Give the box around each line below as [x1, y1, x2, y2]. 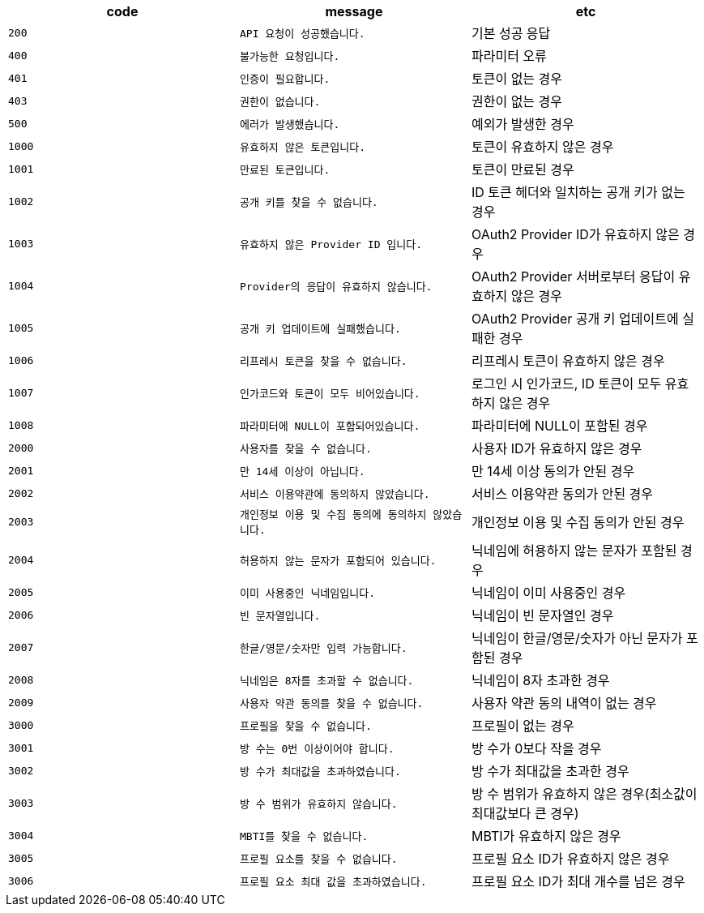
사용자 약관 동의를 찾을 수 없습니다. [239, 697, 424, 709]
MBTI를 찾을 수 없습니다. [239, 829, 369, 842]
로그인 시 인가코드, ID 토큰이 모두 [471, 375, 662, 392]
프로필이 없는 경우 [471, 718, 574, 734]
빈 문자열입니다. [239, 609, 321, 622]
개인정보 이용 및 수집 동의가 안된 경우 [471, 514, 685, 530]
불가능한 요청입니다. [239, 49, 340, 62]
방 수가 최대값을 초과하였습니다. [239, 765, 401, 778]
